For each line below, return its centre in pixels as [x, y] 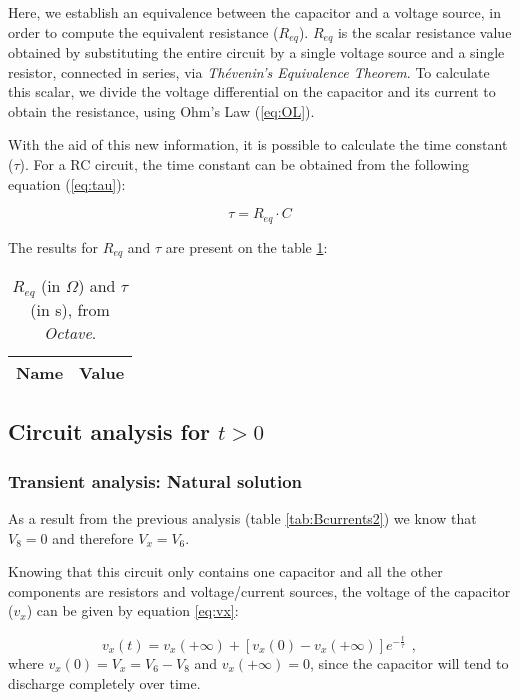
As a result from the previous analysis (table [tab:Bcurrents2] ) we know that [242, 518]
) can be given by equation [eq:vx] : [132, 610]
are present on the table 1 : [246, 246]
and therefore [93, 537]
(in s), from [70, 310]
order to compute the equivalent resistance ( [143, 31]
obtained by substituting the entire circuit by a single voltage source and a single [256, 52]
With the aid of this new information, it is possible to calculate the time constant [258, 144]
